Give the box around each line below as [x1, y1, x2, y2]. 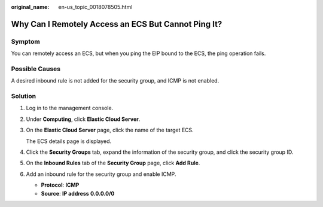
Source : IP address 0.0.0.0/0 [41, 190, 115, 197]
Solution [11, 92, 36, 101]
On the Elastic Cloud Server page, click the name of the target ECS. [26, 126, 194, 134]
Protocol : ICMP [41, 181, 80, 188]
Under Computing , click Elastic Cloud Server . [26, 115, 141, 123]
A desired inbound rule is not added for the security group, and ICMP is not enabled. [11, 77, 220, 84]
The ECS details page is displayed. [26, 138, 112, 145]
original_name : [11, 4, 50, 10]
